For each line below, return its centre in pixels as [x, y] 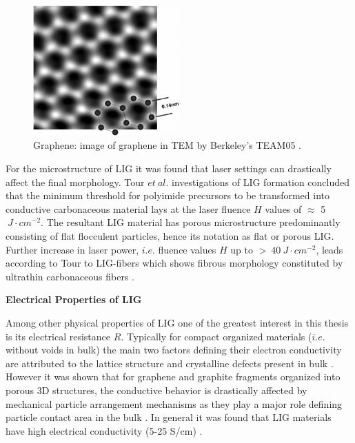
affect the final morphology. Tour [75, 182]
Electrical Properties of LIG [74, 299]
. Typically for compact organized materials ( [216, 336]
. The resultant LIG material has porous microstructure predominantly [191, 222]
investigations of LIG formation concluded [261, 182]
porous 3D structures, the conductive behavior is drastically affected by [156, 390]
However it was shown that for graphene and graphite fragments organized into [173, 377]
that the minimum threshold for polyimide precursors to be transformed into [168, 195]
